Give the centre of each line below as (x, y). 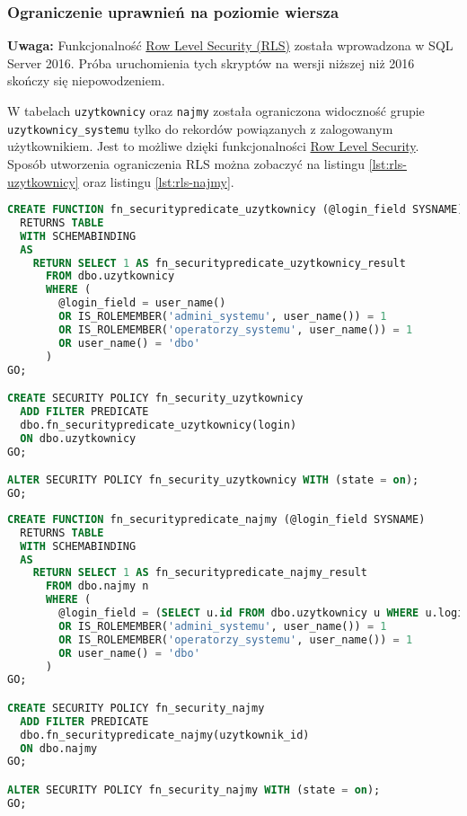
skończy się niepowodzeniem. (86, 80)
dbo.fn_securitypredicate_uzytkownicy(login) (159, 425)
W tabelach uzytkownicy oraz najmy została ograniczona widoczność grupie (216, 111)
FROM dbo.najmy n (97, 586)
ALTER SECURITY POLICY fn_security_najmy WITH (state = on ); (194, 789)
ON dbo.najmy (59, 748)
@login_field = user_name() (142, 303)
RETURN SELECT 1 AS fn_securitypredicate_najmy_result (200, 573)
